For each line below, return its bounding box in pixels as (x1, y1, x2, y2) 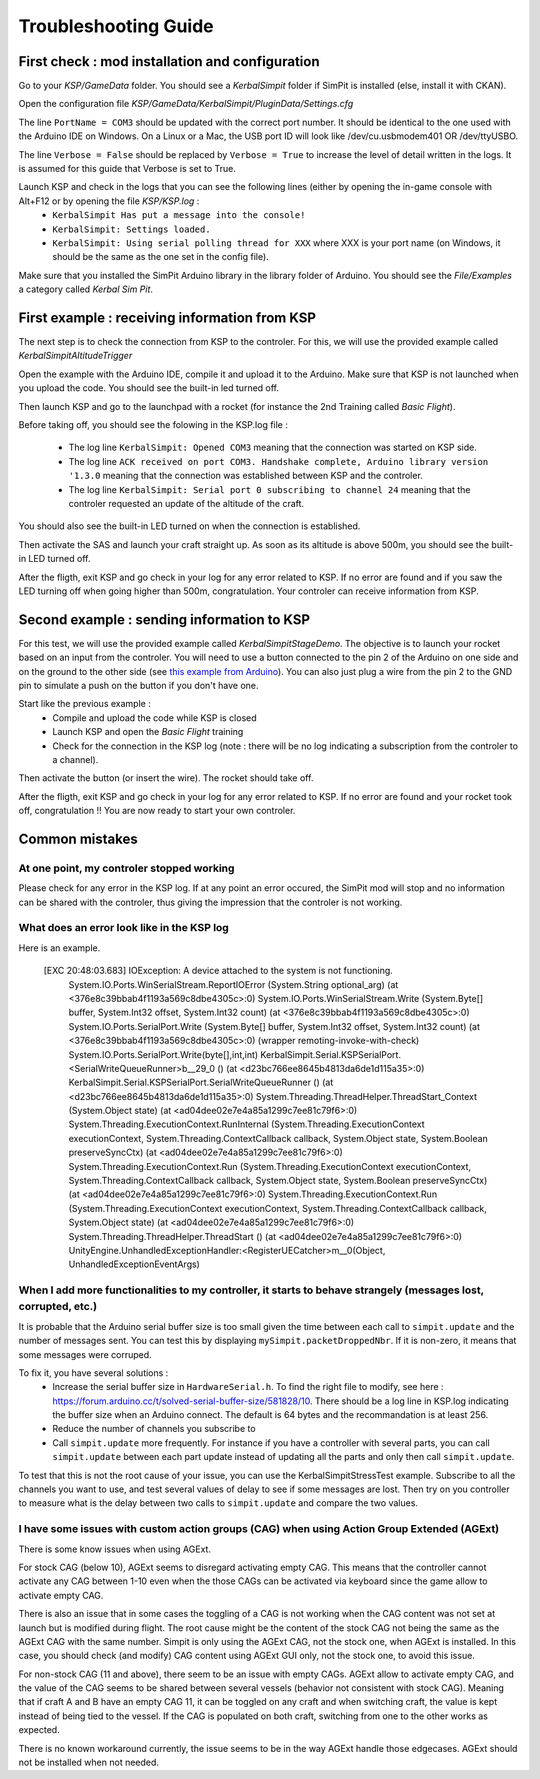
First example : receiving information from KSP (18, 309, 317, 326)
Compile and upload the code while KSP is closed (52, 711, 257, 724)
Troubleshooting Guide (18, 15, 214, 37)
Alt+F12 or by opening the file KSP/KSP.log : (18, 195, 200, 207)
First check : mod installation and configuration (18, 53, 320, 70)
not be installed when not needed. (18, 1756, 160, 1769)
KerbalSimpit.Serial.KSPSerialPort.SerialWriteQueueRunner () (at (68, 1076, 334, 1089)
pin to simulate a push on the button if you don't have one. (18, 679, 259, 691)
